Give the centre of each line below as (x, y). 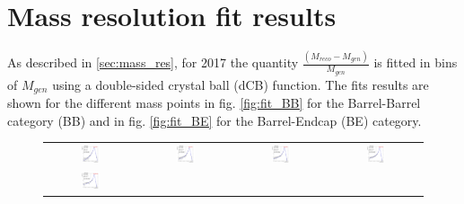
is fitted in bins (416, 62)
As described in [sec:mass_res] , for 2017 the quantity (153, 62)
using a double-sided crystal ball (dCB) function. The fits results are (241, 84)
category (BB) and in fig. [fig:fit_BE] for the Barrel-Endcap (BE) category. (214, 120)
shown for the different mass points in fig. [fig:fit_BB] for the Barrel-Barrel (214, 103)
